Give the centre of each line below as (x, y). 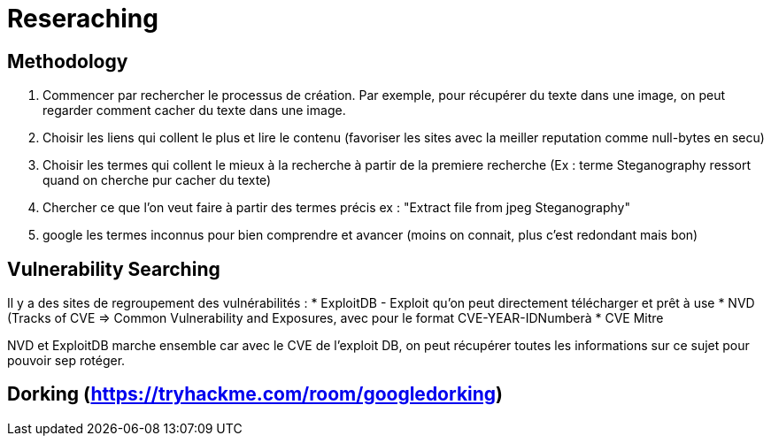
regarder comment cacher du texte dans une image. (194, 111)
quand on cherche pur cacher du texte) (157, 180)
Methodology (68, 61)
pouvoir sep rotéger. (66, 361)
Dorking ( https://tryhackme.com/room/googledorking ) (255, 394)
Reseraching (83, 19)
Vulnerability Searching (114, 269)
